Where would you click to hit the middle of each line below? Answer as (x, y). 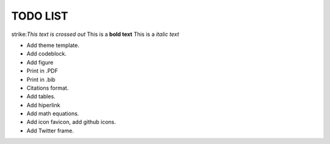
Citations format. (48, 88)
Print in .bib (41, 79)
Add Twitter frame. (50, 131)
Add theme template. (53, 45)
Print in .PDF (42, 71)
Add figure (40, 62)
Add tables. (41, 96)
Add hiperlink (43, 105)
